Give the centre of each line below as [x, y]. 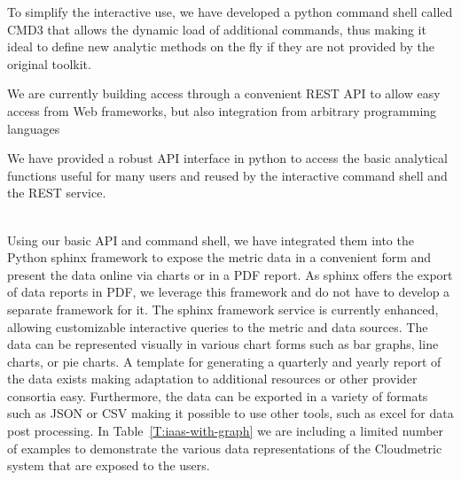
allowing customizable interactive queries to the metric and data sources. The [218, 326]
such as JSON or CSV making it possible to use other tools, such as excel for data [230, 413]
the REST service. [57, 193]
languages [34, 128]
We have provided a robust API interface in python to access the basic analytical [227, 158]
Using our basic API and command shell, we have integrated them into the [211, 240]
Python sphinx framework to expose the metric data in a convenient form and [219, 257]
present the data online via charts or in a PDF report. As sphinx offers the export [230, 274]
